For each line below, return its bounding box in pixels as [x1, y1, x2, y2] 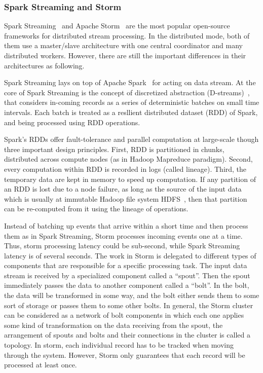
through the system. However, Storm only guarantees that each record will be [4, 349, 245, 360]
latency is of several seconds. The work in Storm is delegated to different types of [4, 250, 256, 260]
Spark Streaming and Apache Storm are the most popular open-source [4, 20, 230, 31]
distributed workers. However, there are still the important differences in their [4, 50, 246, 60]
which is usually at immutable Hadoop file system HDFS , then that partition [4, 193, 247, 204]
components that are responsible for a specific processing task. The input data [4, 260, 247, 271]
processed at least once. [4, 359, 77, 370]
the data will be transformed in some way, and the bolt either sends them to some [4, 290, 259, 301]
